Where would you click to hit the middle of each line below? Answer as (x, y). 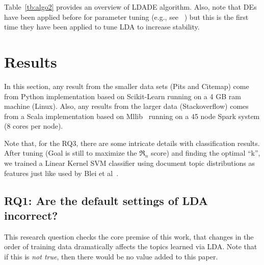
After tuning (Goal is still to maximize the (71, 153)
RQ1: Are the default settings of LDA (106, 200)
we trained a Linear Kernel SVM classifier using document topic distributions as (130, 163)
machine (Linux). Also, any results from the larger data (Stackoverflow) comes (126, 106)
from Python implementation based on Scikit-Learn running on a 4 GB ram (123, 96)
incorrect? (31, 215)
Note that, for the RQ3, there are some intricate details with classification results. (132, 143)
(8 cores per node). (34, 126)
